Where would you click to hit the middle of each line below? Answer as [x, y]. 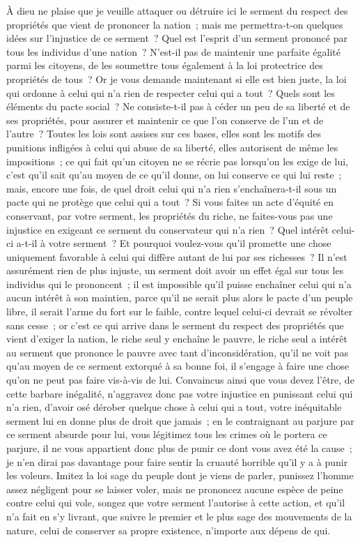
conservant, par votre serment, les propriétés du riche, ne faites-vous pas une [170, 215]
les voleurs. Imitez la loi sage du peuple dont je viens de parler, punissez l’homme [180, 475]
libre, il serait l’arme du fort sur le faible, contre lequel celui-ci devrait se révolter [180, 311]
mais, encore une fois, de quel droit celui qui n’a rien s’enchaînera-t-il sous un [172, 188]
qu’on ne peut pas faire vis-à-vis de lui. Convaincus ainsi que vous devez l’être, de [180, 380]
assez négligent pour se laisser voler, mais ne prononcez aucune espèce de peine [175, 489]
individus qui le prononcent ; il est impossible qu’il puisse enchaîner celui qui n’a [179, 284]
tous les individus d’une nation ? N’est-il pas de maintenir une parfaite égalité [173, 51]
